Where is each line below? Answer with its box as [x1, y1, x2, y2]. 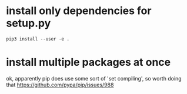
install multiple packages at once [6, 56, 171, 69]
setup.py [6, 16, 51, 30]
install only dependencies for [6, 4, 152, 18]
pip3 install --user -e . [6, 36, 69, 42]
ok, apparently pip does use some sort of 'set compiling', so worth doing [6, 75, 182, 82]
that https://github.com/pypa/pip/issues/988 [6, 81, 114, 88]
